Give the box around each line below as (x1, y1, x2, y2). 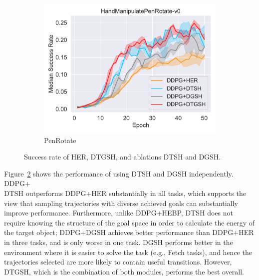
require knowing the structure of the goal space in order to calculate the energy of (4, 217, 255, 227)
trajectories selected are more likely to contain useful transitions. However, (4, 256, 232, 267)
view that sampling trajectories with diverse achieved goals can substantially (4, 197, 238, 208)
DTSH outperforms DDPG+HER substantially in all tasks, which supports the (4, 187, 246, 198)
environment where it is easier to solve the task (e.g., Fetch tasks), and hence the (4, 246, 252, 257)
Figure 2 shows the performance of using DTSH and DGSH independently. (4, 168, 234, 178)
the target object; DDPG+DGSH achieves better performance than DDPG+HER (4, 227, 254, 237)
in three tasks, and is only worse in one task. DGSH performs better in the (4, 236, 233, 247)
